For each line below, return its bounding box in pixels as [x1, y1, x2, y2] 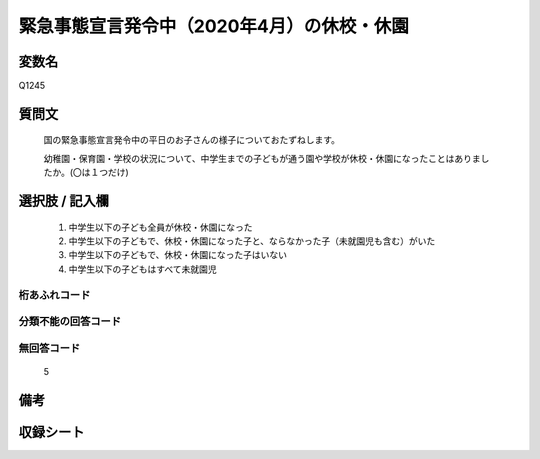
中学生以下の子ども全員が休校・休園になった [68, 221, 253, 233]
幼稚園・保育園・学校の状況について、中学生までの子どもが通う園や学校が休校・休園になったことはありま [43, 152, 481, 164]
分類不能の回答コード [18, 315, 122, 329]
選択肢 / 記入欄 [18, 193, 110, 210]
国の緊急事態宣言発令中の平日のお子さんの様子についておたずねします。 [43, 134, 340, 146]
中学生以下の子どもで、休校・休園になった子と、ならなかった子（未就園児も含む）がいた [68, 235, 436, 247]
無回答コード [18, 341, 81, 355]
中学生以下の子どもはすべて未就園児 [68, 263, 217, 275]
